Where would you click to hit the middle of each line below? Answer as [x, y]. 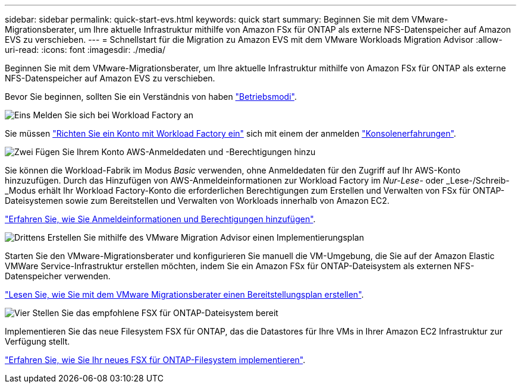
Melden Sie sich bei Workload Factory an [113, 115]
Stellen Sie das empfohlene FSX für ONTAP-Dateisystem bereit [155, 313]
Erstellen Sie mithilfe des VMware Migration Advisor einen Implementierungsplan [205, 237]
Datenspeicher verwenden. [58, 276]
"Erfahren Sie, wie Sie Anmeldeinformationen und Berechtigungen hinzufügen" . [160, 219]
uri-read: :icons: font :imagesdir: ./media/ [85, 50]
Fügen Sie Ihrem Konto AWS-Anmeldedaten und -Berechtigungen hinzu [175, 152]
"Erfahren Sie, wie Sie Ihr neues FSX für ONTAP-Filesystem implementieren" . [155, 360]
